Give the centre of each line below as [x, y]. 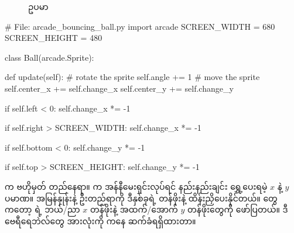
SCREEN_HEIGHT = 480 [54, 38]
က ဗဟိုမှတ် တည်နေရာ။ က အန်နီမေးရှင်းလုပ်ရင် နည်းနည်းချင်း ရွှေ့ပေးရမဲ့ [136, 186]
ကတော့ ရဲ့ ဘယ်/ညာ [42, 209]
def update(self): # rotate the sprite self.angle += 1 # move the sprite [132, 77]
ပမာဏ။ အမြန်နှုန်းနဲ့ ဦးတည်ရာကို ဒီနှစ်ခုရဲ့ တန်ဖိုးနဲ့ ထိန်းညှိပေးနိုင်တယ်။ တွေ [141, 198]
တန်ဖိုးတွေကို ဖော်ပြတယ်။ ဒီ [238, 209]
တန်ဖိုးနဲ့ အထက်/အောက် [134, 209]
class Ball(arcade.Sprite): [49, 57]
